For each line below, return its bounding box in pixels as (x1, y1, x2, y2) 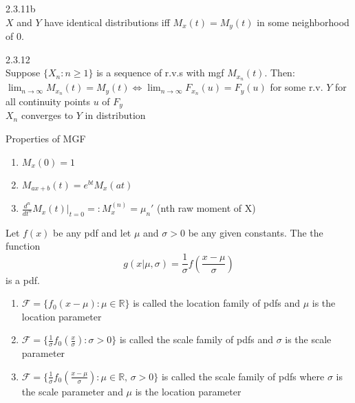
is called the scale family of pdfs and (119, 332, 273, 347)
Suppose (6, 65, 41, 80)
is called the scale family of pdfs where (161, 369, 325, 383)
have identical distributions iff (44, 14, 170, 29)
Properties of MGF (6, 131, 86, 145)
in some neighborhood (257, 14, 349, 29)
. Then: (264, 65, 295, 80)
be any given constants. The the (188, 225, 323, 239)
